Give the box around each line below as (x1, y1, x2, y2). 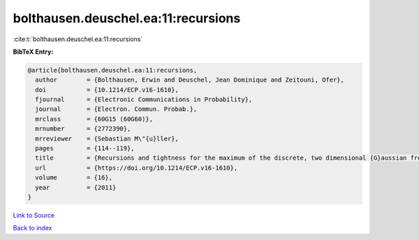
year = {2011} (35, 183, 117, 191)
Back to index (13, 224, 52, 232)
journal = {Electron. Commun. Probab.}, (35, 105, 198, 113)
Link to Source (13, 211, 55, 219)
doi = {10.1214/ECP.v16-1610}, (35, 86, 179, 93)
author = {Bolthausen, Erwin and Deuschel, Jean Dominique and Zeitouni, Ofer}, (35, 76, 345, 84)
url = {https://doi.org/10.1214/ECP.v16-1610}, (35, 164, 238, 172)
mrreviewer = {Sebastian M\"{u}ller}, (35, 135, 179, 142)
